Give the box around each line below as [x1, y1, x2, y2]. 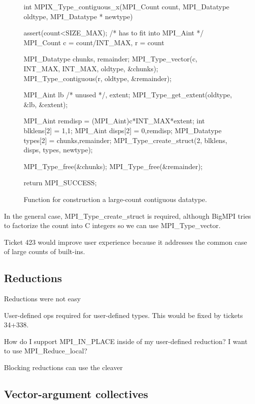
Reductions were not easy [4, 293, 81, 304]
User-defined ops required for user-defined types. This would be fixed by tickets [4, 310, 243, 320]
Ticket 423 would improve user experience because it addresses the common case [4, 236, 247, 247]
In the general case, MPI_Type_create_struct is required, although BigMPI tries [4, 210, 251, 221]
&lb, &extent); [24, 99, 68, 109]
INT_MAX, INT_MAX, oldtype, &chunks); [24, 63, 159, 73]
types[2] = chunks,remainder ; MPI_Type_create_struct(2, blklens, [24, 135, 227, 145]
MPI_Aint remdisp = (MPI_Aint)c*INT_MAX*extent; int [24, 115, 205, 126]
